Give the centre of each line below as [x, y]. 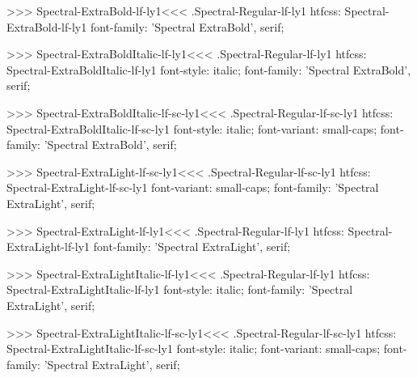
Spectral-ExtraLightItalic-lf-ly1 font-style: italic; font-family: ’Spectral [180, 289]
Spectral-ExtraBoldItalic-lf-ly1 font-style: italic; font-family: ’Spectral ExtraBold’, [209, 69]
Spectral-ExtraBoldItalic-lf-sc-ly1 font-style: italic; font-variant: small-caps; [192, 128]
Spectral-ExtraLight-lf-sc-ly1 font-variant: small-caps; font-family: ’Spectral [193, 187]
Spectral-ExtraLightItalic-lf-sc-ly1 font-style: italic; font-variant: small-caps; [194, 348]
